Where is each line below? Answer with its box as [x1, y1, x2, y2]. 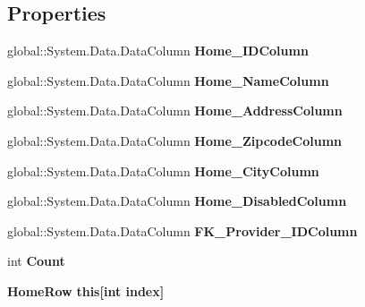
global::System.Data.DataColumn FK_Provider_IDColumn [7, 221, 358, 240]
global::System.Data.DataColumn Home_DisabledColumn [7, 192, 347, 210]
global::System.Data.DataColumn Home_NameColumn [7, 71, 329, 90]
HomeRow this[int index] [7, 281, 165, 300]
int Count [7, 252, 65, 270]
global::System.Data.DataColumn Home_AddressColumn [7, 101, 343, 120]
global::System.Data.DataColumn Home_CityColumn [7, 161, 319, 180]
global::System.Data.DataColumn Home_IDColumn [7, 41, 309, 60]
